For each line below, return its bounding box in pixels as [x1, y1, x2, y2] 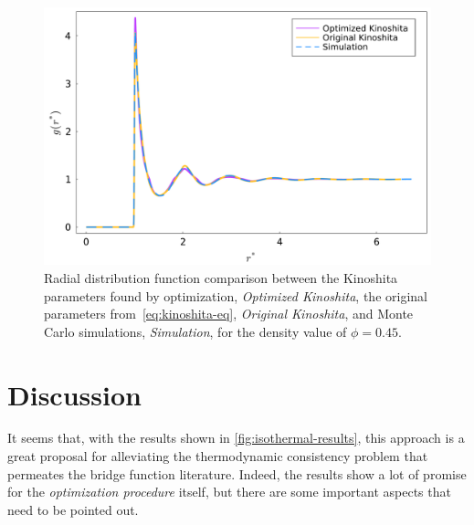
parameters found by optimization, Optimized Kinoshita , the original [44, 286, 427, 305]
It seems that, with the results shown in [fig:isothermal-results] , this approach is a [7, 428, 465, 447]
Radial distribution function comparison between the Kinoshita [44, 268, 398, 287]
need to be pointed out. [7, 499, 139, 519]
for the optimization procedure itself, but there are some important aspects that [7, 482, 451, 501]
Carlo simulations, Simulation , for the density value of [44, 321, 347, 341]
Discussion [7, 375, 142, 413]
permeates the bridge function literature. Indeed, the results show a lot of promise [7, 464, 467, 483]
